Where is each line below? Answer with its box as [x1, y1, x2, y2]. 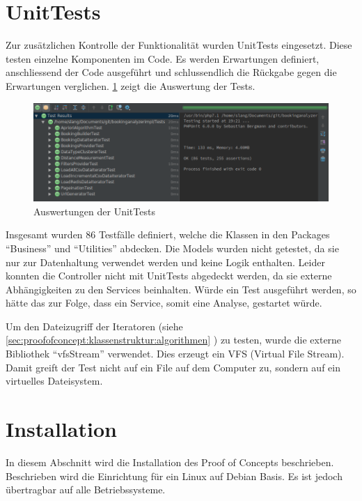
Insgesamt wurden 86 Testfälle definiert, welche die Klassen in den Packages [6, 227, 330, 242]
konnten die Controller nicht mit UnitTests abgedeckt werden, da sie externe [6, 268, 332, 283]
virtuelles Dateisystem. [6, 373, 103, 388]
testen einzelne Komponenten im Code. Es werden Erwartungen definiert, [6, 51, 320, 65]
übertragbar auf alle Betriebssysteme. [6, 482, 166, 497]
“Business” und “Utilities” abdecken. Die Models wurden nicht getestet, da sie [6, 240, 339, 255]
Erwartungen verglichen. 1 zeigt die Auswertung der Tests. [6, 78, 255, 93]
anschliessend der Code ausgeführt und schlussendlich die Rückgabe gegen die [6, 65, 337, 79]
